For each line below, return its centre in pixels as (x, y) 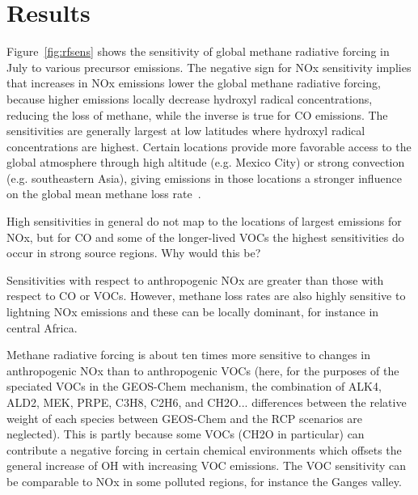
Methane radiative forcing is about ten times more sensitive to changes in (189, 355)
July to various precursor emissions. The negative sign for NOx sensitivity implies (209, 67)
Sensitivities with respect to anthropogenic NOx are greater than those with (195, 279)
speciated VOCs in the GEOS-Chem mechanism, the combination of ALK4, (194, 386)
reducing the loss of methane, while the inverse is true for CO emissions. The (197, 114)
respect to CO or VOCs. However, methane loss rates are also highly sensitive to (206, 296)
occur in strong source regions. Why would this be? (134, 253)
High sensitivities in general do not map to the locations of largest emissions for (204, 221)
